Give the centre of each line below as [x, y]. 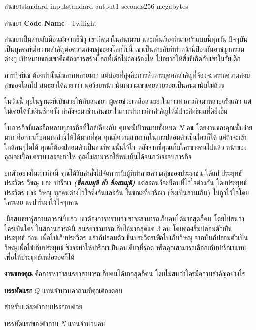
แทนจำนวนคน [87, 323]
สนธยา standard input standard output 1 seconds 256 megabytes [96, 6]
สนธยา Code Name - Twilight [50, 22]
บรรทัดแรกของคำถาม [32, 323]
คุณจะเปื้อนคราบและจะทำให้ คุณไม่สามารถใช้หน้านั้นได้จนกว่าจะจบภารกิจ [98, 156]
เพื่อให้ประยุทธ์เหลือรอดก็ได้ [40, 257]
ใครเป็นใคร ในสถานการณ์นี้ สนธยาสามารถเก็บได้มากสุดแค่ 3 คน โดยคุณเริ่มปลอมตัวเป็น [119, 228]
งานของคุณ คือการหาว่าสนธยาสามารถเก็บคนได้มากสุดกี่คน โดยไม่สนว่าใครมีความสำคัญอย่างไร [125, 274]
